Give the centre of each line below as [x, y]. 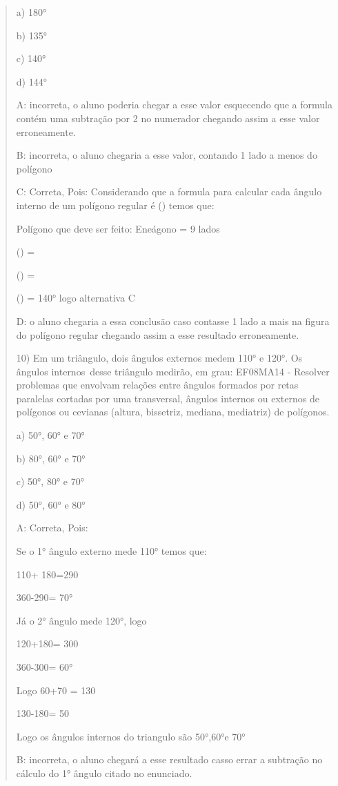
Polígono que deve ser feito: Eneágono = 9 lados [118, 228]
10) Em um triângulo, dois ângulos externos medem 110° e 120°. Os [159, 358]
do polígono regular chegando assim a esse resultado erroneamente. [158, 334]
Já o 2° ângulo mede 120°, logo [81, 620]
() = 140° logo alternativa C [76, 298]
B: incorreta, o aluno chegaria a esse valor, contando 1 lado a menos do [167, 155]
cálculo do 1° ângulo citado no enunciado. [104, 773]
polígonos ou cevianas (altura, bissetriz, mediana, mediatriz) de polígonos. [173, 412]
